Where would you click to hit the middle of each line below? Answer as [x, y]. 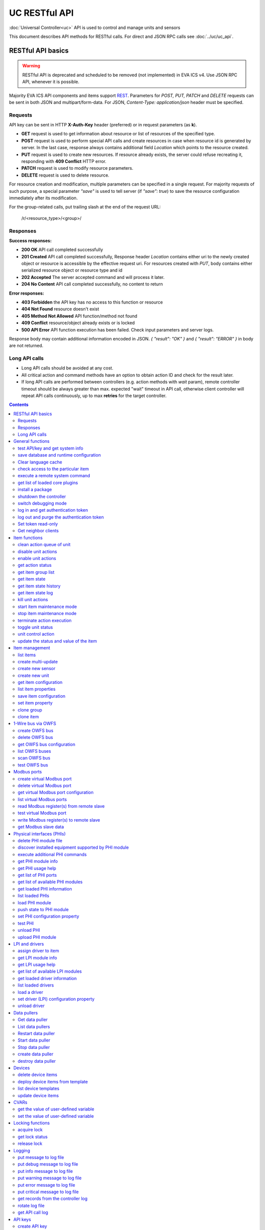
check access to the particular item [53, 469]
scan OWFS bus [34, 758]
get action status [35, 565]
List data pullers [34, 1026]
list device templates [39, 1089]
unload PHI [29, 930]
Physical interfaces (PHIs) [40, 833]
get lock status [33, 1137]
